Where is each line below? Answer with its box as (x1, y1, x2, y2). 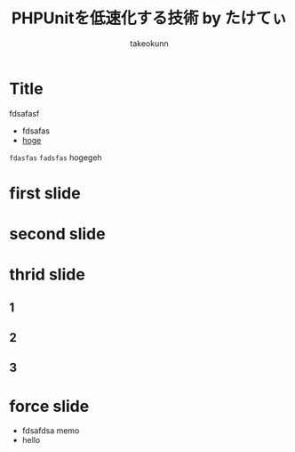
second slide (9, 224, 106, 245)
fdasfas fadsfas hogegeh (9, 152, 102, 163)
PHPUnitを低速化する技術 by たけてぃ (11, 8, 288, 28)
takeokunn (130, 37, 169, 49)
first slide (9, 183, 82, 203)
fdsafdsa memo (21, 425, 80, 436)
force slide (9, 396, 90, 416)
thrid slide (9, 264, 86, 285)
